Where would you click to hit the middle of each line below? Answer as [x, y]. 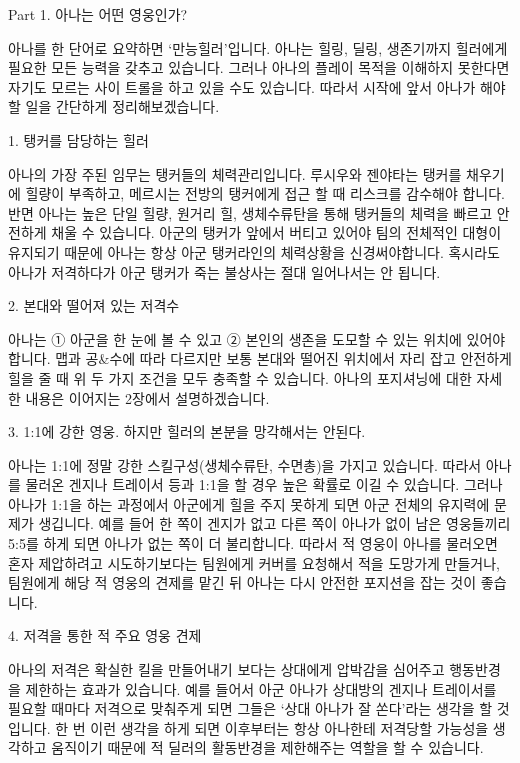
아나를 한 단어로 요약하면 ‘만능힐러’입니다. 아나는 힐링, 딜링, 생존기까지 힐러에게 [258, 47]
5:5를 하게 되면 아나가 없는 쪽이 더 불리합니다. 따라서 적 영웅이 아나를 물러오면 [253, 543]
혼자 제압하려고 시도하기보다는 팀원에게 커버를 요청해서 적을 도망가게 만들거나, [254, 562]
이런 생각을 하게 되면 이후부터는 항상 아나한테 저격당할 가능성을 [289, 727]
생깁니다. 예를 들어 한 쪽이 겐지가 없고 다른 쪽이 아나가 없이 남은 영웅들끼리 [274, 523]
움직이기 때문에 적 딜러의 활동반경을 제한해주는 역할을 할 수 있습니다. [267, 747]
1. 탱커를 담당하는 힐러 [78, 139]
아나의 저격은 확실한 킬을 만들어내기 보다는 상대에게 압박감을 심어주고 [226, 669]
